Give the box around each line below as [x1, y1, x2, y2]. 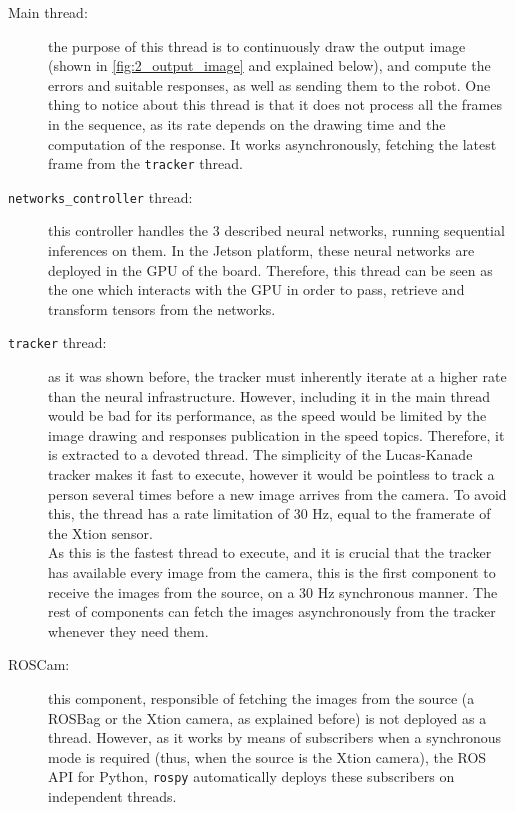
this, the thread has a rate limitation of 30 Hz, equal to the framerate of [48, 503, 491, 524]
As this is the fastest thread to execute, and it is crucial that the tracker [48, 542, 492, 563]
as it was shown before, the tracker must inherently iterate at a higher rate [48, 366, 507, 387]
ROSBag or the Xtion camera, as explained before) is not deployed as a [48, 707, 487, 728]
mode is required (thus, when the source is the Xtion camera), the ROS [48, 746, 487, 767]
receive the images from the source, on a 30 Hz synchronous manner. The [48, 581, 498, 602]
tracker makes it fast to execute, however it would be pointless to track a [48, 464, 495, 485]
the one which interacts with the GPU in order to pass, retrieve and [48, 279, 465, 300]
